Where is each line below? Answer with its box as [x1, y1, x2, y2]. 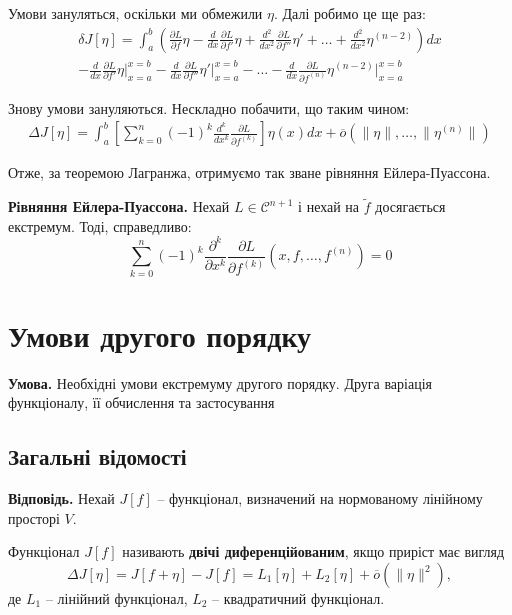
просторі [8, 507, 60, 528]
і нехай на [298, 196, 360, 217]
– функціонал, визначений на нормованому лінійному [157, 488, 483, 509]
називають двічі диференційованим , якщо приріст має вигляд [122, 541, 505, 562]
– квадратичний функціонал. [212, 588, 385, 608]
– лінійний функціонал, [45, 588, 188, 608]
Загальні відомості [8, 441, 187, 472]
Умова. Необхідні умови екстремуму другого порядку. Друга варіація [8, 372, 432, 393]
